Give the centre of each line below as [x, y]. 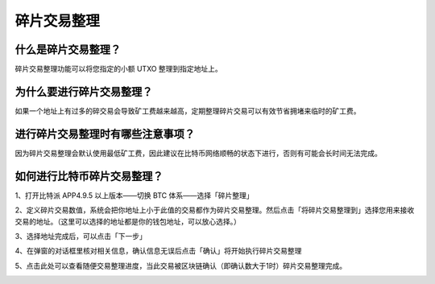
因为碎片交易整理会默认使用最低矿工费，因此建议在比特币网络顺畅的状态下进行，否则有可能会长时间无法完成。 [198, 153]
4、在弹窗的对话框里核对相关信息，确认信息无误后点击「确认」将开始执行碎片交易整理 [158, 251]
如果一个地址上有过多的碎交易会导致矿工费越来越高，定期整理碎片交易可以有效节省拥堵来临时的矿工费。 [188, 111]
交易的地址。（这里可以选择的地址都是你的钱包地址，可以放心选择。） [128, 221]
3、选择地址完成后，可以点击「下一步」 [81, 236]
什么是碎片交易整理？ [68, 49]
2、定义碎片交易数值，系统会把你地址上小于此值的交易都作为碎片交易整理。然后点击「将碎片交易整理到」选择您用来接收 [215, 210]
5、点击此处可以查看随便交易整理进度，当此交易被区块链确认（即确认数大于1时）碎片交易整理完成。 [180, 265]
